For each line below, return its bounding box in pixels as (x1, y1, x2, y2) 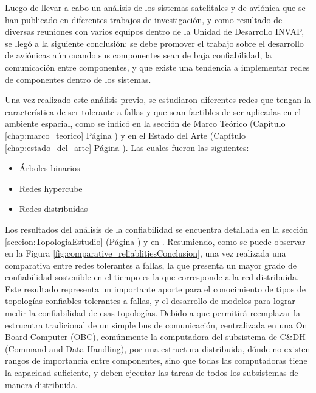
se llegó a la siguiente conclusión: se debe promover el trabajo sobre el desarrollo (5, 37, 304, 49)
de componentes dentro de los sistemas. (5, 73, 151, 85)
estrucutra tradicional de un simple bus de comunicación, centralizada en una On (5, 318, 307, 331)
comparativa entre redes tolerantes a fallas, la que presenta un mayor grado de (5, 258, 297, 271)
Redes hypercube (19, 182, 83, 194)
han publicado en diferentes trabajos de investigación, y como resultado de (5, 13, 283, 26)
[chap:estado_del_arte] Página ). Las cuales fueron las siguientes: (5, 141, 249, 154)
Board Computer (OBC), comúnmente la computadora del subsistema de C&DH (5, 330, 306, 343)
